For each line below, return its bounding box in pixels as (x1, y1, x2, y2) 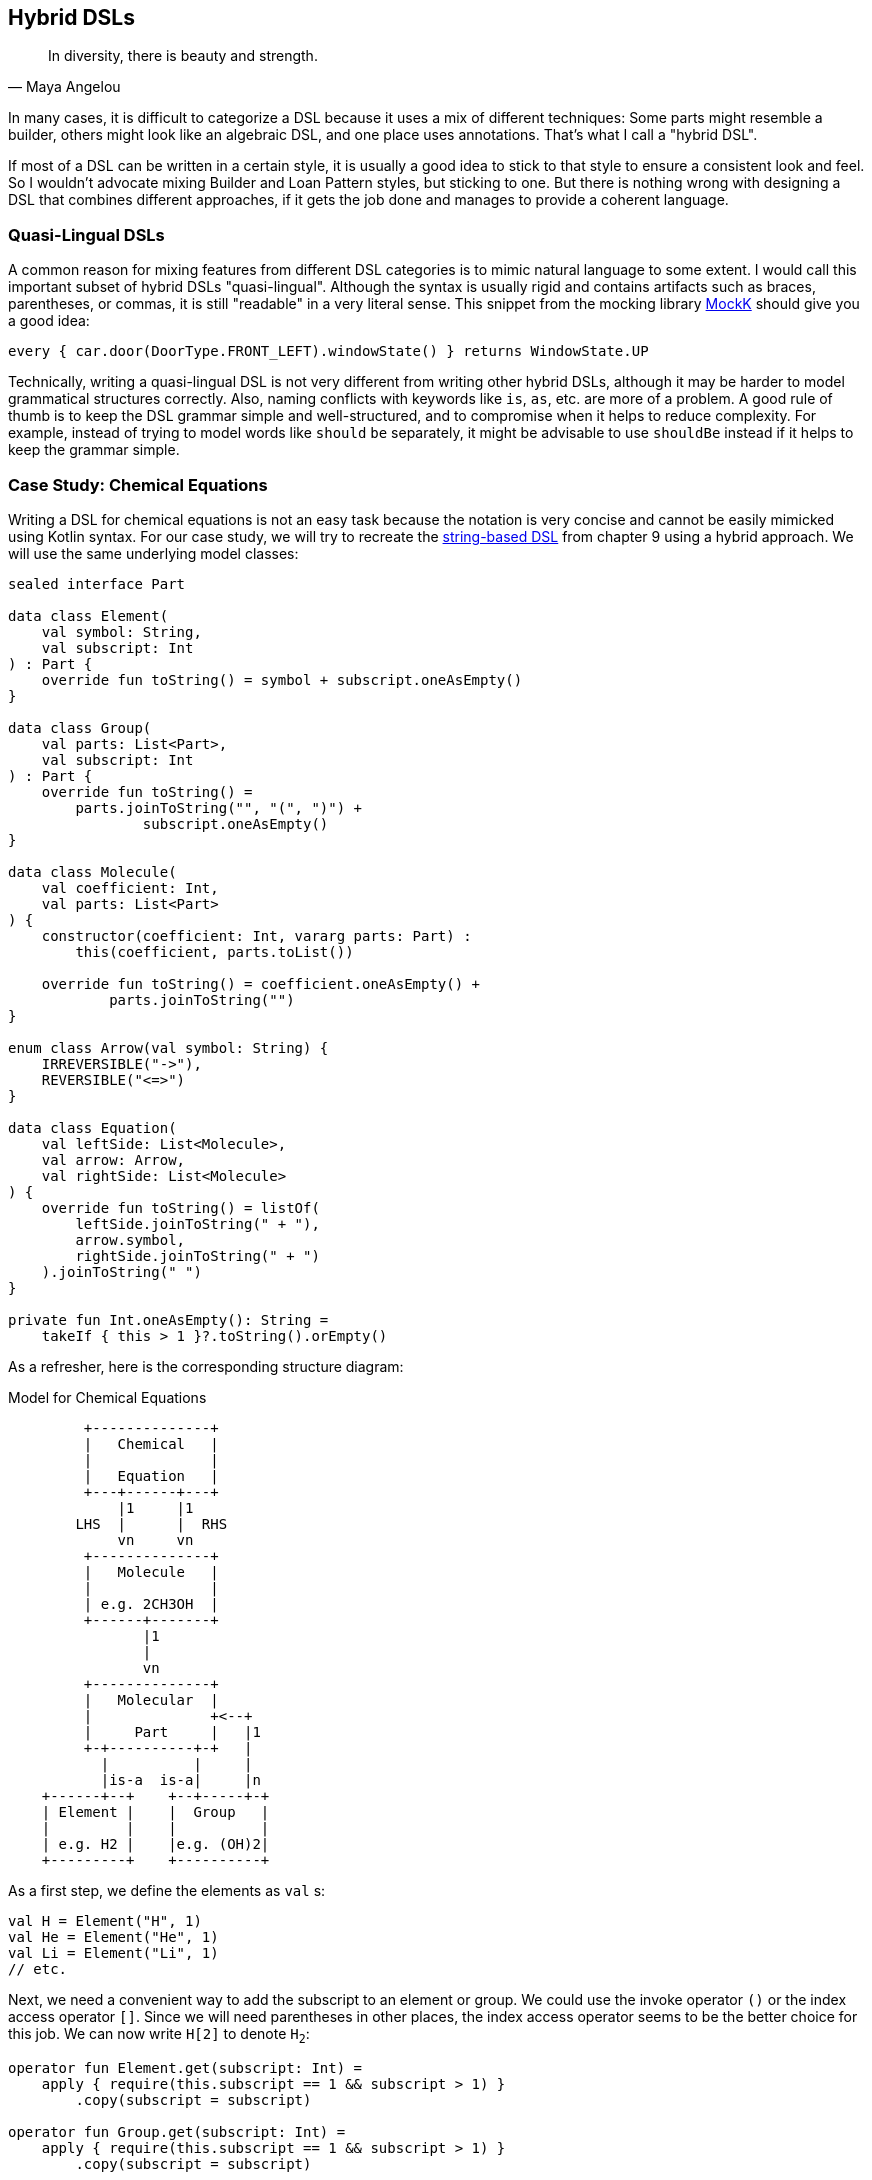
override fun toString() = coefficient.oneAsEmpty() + (41, 975, 481, 992)
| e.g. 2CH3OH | (83, 1595, 219, 1612)
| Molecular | (83, 1691, 219, 1708)
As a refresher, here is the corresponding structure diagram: (8, 1357, 404, 1375)
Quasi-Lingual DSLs (8, 224, 165, 245)
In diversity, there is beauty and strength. (48, 47, 318, 65)
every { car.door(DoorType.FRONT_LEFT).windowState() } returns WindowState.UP (8, 343, 649, 360)
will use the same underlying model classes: (8, 544, 299, 562)
